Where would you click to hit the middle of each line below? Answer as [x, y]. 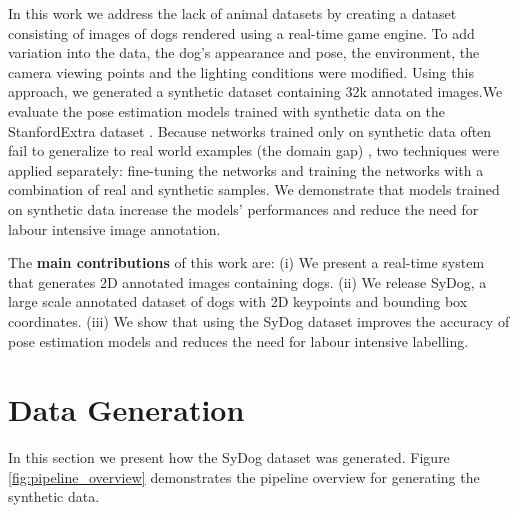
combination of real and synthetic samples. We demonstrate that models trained [254, 189]
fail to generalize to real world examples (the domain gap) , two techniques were [254, 150]
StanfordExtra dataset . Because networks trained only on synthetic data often [250, 130]
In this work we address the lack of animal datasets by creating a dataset [232, 13]
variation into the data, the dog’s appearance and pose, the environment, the [244, 52]
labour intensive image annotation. [114, 228]
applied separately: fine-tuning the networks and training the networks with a [246, 169]
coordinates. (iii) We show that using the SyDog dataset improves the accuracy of [259, 320]
